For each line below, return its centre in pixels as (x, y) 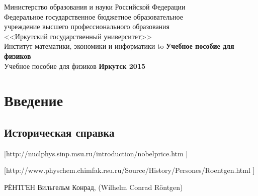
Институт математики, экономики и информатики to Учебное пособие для (119, 46)
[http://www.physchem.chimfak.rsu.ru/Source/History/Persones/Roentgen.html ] (130, 170)
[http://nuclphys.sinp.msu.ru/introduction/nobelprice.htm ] (96, 153)
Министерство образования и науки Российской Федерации (95, 7)
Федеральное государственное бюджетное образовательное (94, 16)
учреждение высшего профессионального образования (87, 26)
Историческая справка (59, 132)
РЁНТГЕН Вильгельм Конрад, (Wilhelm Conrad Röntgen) (94, 187)
